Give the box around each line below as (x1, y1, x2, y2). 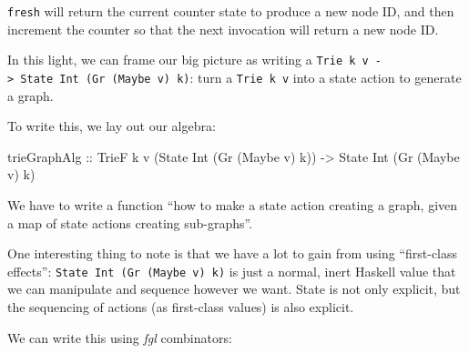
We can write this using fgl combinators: (7, 328, 232, 347)
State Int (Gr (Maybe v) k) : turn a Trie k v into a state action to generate (20, 67, 462, 86)
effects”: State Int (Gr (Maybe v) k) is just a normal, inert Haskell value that (7, 261, 456, 280)
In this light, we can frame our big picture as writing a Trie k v (7, 50, 369, 69)
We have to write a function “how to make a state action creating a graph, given (7, 195, 458, 214)
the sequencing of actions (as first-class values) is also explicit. (7, 297, 354, 316)
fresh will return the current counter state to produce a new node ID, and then (7, 2, 454, 20)
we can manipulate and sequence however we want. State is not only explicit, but (7, 279, 461, 298)
